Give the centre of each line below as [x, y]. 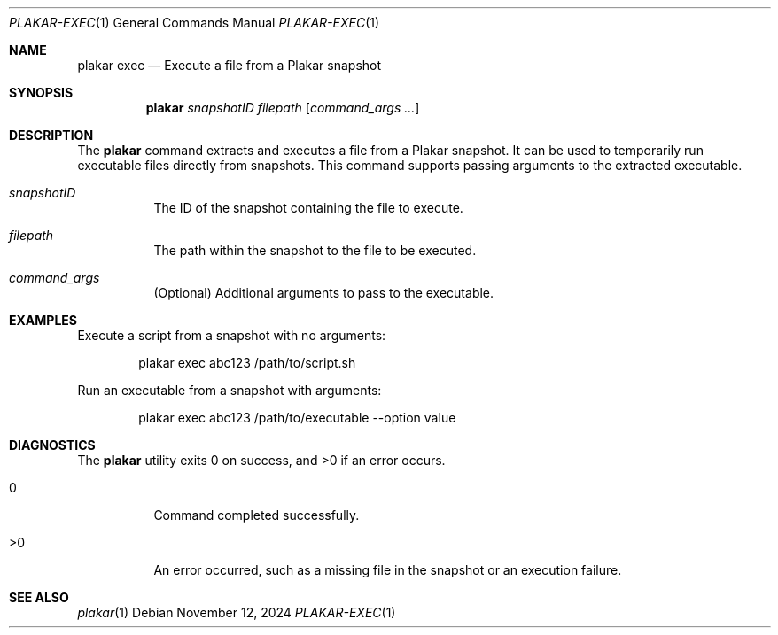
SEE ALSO [39, 597]
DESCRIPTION [51, 135]
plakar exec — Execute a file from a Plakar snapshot [230, 65]
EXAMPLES [43, 320]
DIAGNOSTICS [52, 445]
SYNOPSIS [41, 93]
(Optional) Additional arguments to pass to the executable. [324, 293]
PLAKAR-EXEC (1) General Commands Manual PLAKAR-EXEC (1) [194, 23]
